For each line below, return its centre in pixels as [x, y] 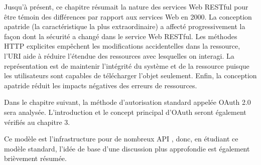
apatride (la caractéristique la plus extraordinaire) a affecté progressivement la [125, 26]
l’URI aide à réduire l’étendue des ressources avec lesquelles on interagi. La [119, 55]
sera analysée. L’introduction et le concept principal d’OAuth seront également [125, 112]
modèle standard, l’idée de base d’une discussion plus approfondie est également [127, 148]
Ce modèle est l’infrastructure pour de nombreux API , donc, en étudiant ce [121, 139]
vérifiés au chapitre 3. [37, 122]
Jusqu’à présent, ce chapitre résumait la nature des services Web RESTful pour [126, 7]
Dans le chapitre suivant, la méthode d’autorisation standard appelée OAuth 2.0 [127, 102]
